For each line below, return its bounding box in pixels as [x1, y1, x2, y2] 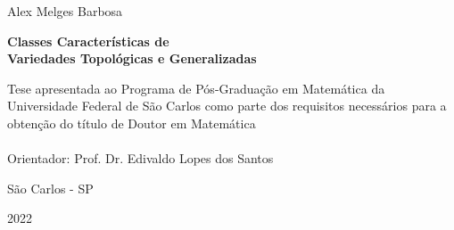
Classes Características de [7, 31, 169, 50]
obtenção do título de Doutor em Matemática [7, 113, 256, 132]
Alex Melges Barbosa [7, 2, 123, 20]
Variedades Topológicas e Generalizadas [7, 49, 257, 68]
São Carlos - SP [7, 178, 94, 197]
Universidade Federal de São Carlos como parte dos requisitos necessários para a [7, 96, 447, 115]
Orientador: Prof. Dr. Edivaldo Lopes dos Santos [7, 149, 274, 168]
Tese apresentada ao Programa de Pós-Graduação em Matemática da [7, 78, 385, 97]
